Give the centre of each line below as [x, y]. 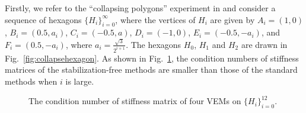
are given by [232, 19]
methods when [31, 81]
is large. [80, 81]
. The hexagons [154, 44]
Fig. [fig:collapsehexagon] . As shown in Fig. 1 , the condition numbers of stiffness [152, 58]
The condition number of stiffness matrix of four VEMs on [135, 101]
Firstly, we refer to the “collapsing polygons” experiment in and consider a [140, 8]
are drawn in [264, 44]
